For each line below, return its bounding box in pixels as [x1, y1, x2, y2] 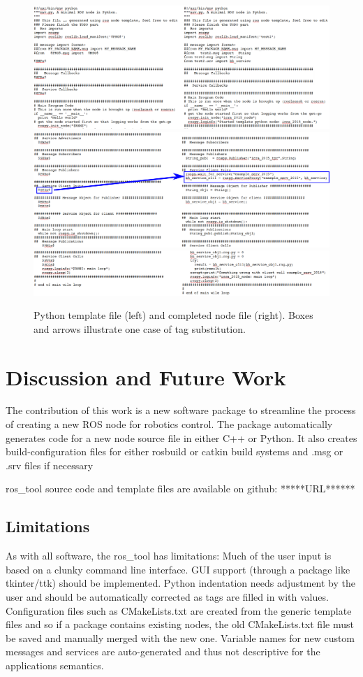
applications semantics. [6, 657, 104, 672]
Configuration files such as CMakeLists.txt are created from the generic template [6, 603, 352, 618]
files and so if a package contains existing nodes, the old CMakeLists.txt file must [6, 617, 354, 632]
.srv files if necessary [6, 457, 94, 472]
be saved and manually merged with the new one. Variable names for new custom [6, 630, 355, 645]
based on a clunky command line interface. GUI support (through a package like [6, 562, 350, 576]
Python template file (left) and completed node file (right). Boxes [34, 308, 313, 322]
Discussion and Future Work [6, 362, 286, 391]
